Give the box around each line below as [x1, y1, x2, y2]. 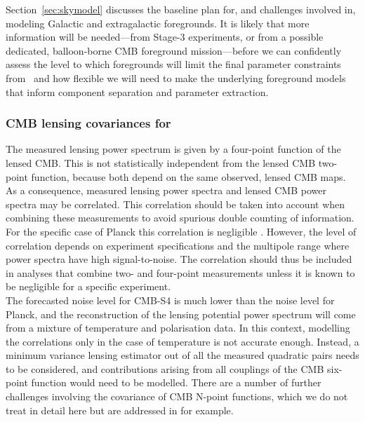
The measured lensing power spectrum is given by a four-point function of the [6, 142, 341, 156]
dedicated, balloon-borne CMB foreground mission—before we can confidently [6, 43, 342, 57]
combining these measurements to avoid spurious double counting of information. [6, 210, 354, 225]
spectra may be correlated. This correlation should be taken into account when [6, 196, 345, 211]
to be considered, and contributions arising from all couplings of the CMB [6, 361, 324, 376]
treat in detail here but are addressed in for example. [6, 402, 234, 417]
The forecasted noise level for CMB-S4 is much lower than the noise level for [6, 292, 335, 307]
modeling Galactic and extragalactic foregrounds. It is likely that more [6, 15, 310, 30]
